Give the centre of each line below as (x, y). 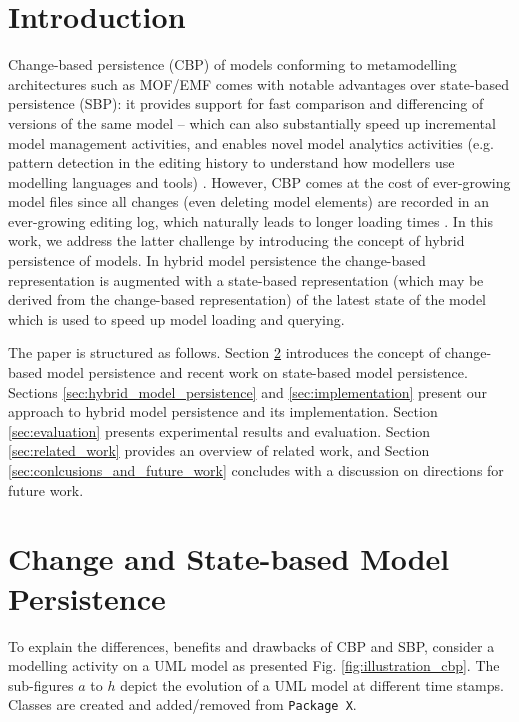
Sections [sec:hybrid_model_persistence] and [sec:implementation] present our (247, 391)
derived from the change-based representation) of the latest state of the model (247, 299)
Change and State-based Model (229, 558)
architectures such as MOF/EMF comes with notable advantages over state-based (258, 83)
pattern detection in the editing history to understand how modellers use (231, 162)
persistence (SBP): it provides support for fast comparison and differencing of (246, 103)
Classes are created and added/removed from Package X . (182, 704)
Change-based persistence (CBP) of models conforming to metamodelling (232, 64)
